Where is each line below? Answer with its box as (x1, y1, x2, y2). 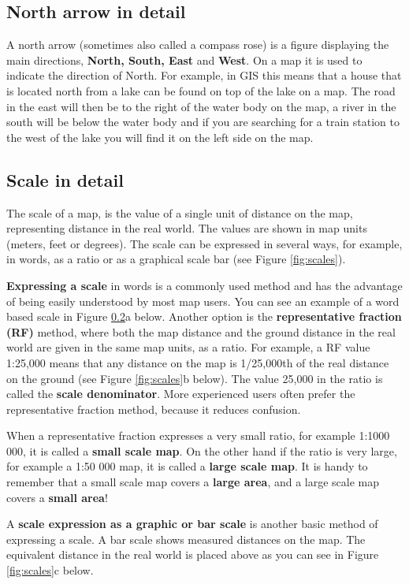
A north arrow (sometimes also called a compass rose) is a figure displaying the (6, 36, 389, 53)
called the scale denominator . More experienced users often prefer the (6, 385, 355, 402)
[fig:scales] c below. (6, 562, 94, 578)
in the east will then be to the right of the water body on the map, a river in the (6, 98, 396, 114)
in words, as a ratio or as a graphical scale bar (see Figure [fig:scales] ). (6, 251, 346, 267)
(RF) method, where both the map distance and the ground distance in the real (6, 323, 396, 340)
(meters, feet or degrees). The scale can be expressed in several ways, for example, (6, 235, 403, 251)
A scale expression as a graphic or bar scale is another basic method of (6, 515, 378, 532)
